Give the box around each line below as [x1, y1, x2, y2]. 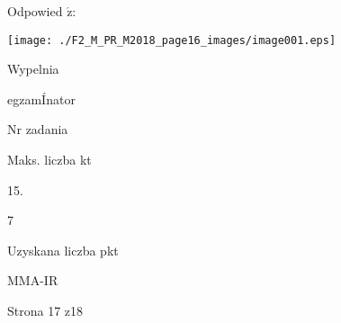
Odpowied [7, 2, 63, 20]
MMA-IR [7, 271, 58, 290]
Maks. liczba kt [7, 150, 92, 169]
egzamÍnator [7, 89, 76, 108]
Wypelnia [7, 59, 59, 78]
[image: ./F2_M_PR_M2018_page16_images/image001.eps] [7, 33, 337, 47]
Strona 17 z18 [7, 301, 84, 319]
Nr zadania [7, 120, 68, 139]
